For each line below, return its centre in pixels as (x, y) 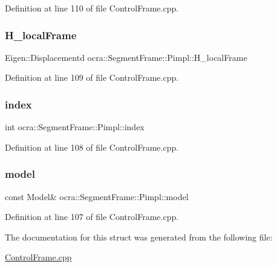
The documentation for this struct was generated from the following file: (139, 237)
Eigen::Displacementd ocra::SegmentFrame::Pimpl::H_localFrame (126, 57)
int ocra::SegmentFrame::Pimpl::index (75, 127)
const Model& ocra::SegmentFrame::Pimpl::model (97, 196)
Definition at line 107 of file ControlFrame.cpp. (92, 217)
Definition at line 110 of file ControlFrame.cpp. (92, 8)
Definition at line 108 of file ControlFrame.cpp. (92, 147)
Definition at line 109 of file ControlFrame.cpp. (92, 77)
